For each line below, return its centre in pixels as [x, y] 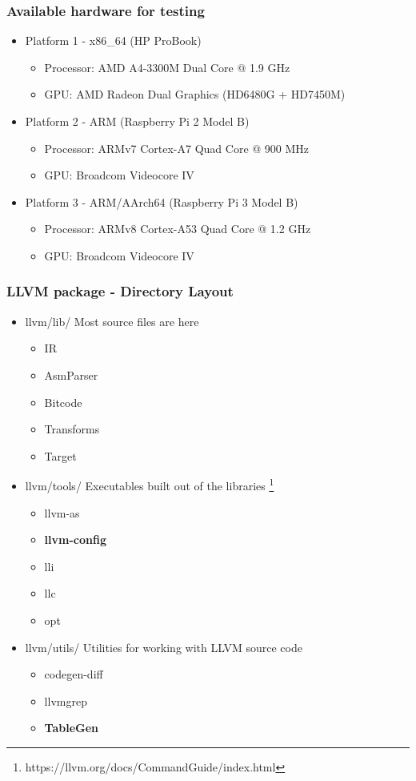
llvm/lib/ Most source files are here [112, 321]
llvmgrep [66, 700]
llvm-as [62, 512]
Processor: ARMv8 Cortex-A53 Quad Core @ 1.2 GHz [178, 229]
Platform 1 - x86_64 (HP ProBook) [113, 40]
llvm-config [75, 539]
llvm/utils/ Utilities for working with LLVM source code [164, 647]
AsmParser [71, 374]
